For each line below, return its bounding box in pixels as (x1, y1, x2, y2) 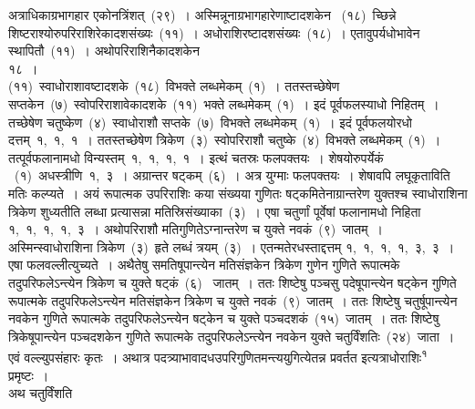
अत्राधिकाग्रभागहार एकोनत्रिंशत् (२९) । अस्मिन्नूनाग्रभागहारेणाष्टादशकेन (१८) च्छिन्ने (8, 5, 397, 24)
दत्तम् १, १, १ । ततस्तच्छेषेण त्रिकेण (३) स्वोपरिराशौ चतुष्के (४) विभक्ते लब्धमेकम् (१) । (8, 130, 441, 149)
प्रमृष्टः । (8, 365, 49, 384)
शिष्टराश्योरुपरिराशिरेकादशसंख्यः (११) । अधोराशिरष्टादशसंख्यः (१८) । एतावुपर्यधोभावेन (8, 23, 420, 42)
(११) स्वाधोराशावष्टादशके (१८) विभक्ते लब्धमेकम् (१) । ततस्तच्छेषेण (8, 77, 340, 96)
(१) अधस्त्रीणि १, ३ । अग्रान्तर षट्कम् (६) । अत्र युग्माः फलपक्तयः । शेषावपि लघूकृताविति (14, 166, 450, 185)
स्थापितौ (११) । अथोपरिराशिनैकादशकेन (8, 41, 200, 60)
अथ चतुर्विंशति (8, 383, 73, 403)
